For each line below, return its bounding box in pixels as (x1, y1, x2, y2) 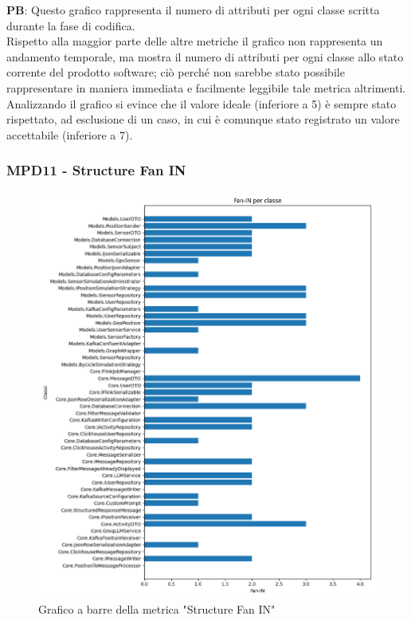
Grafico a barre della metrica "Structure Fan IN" (38, 601, 276, 618)
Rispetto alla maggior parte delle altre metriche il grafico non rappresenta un (6, 33, 383, 49)
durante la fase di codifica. (6, 17, 135, 33)
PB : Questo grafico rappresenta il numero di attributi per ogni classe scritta (6, 2, 380, 18)
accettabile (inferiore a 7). (6, 126, 133, 143)
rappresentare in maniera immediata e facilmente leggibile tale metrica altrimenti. (6, 79, 406, 96)
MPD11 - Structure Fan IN (6, 160, 186, 180)
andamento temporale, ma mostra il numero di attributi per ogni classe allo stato (6, 48, 404, 65)
